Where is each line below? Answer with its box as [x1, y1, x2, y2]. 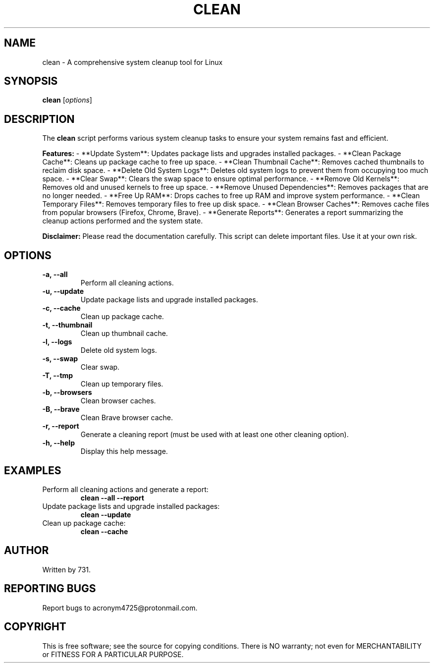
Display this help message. [80, 447, 168, 456]
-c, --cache [42, 304, 81, 313]
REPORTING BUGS [4, 582, 96, 595]
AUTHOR [4, 544, 49, 557]
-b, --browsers [42, 388, 92, 397]
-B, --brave [42, 405, 80, 414]
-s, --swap [42, 354, 78, 363]
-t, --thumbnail [42, 321, 93, 330]
